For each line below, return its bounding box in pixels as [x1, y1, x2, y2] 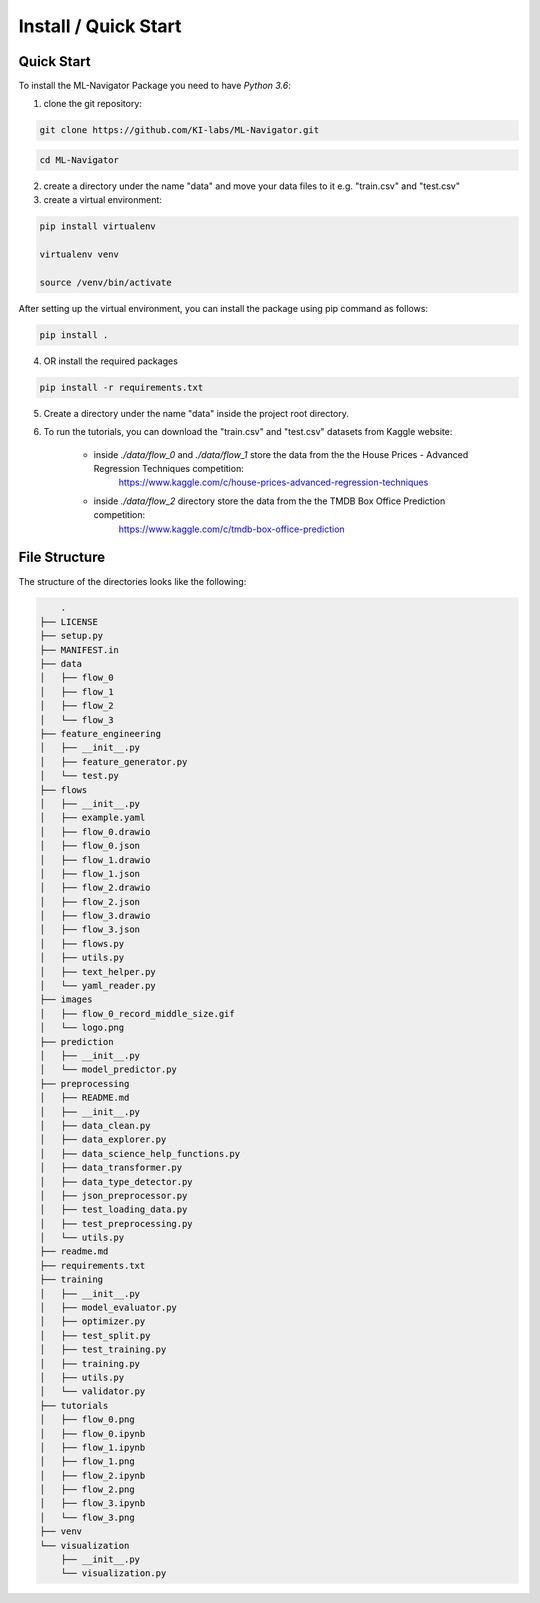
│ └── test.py [39, 770, 120, 782]
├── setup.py [39, 630, 104, 642]
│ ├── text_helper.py [39, 966, 157, 977]
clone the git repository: [43, 98, 142, 110]
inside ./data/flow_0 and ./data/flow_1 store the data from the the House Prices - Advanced [93, 448, 469, 460]
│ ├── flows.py [39, 938, 125, 949]
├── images [39, 994, 93, 1005]
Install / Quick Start [18, 15, 182, 37]
